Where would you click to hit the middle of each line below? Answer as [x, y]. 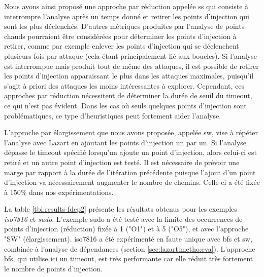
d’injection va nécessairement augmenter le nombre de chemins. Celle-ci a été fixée [132, 182]
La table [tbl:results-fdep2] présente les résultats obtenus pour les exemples [121, 209]
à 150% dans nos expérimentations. [59, 192]
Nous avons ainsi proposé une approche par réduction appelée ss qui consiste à [126, 6]
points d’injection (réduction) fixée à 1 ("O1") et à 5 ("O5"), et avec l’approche [126, 229]
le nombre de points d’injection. [53, 268]
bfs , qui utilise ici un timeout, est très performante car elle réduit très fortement [129, 259]
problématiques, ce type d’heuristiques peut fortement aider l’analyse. [113, 115]
